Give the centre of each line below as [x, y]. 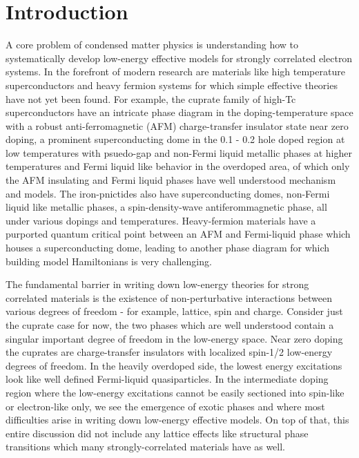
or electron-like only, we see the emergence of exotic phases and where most [165, 406]
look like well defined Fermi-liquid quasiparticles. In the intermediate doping [167, 379]
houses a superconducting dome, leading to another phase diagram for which [168, 248]
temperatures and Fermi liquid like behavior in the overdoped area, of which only [178, 166]
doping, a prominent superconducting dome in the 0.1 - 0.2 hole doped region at [175, 139]
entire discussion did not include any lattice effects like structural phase [157, 433]
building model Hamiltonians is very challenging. [109, 261]
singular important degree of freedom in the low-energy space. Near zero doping [174, 338]
